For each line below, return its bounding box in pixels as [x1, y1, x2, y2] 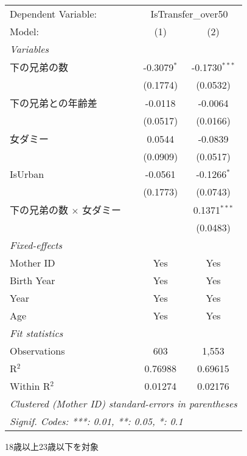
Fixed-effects [10, 238, 63, 252]
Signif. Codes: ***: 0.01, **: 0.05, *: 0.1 [10, 414, 183, 428]
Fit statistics [10, 326, 63, 340]
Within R [10, 379, 50, 393]
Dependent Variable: [10, 7, 97, 21]
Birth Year [10, 273, 55, 287]
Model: [10, 24, 40, 38]
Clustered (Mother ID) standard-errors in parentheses [10, 396, 237, 410]
